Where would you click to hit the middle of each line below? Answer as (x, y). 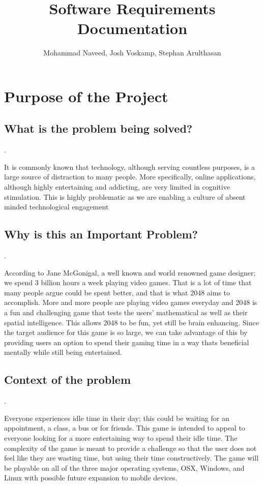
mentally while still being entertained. (63, 352)
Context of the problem (68, 379)
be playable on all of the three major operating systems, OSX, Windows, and (124, 467)
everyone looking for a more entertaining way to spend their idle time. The (121, 437)
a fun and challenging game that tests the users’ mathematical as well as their (126, 312)
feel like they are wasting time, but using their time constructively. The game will (131, 458)
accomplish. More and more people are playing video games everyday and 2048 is (131, 302)
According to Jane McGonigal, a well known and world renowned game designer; (130, 272)
